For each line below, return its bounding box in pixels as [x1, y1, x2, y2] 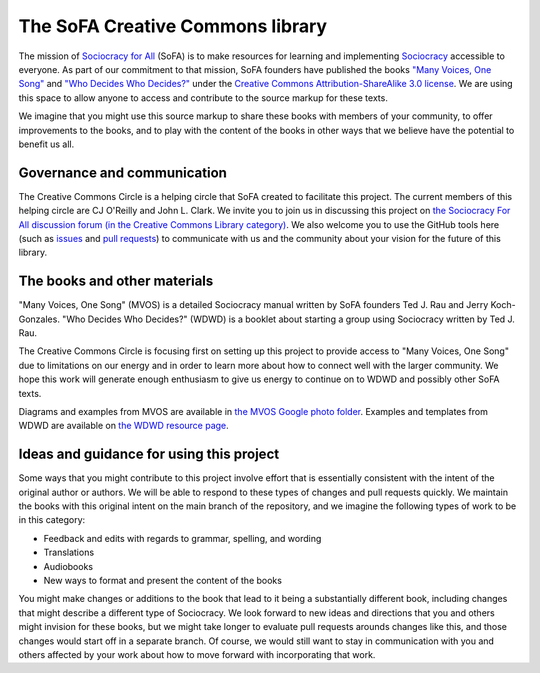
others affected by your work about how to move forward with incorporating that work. [18, 648, 376, 660]
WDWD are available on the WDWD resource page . [18, 420, 229, 432]
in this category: [18, 514, 86, 526]
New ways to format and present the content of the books [43, 575, 282, 587]
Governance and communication [18, 164, 227, 181]
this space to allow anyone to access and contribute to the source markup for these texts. [18, 91, 389, 104]
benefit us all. [18, 138, 75, 150]
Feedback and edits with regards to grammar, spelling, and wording [43, 532, 322, 544]
